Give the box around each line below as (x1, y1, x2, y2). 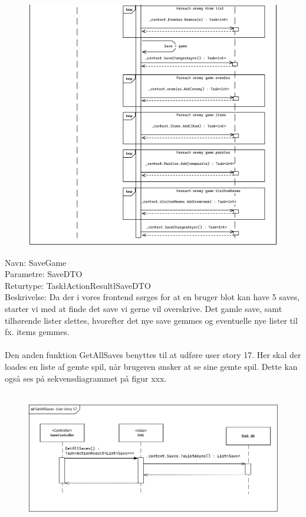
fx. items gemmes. (5, 326, 70, 338)
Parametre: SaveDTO (5, 268, 83, 280)
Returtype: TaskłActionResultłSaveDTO (5, 279, 151, 291)
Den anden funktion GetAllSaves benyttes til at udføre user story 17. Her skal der (5, 349, 301, 361)
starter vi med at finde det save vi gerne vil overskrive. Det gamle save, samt (5, 303, 282, 315)
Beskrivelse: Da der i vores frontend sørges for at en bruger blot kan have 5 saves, (5, 291, 300, 303)
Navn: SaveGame (5, 256, 67, 268)
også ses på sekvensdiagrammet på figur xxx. (5, 372, 167, 384)
